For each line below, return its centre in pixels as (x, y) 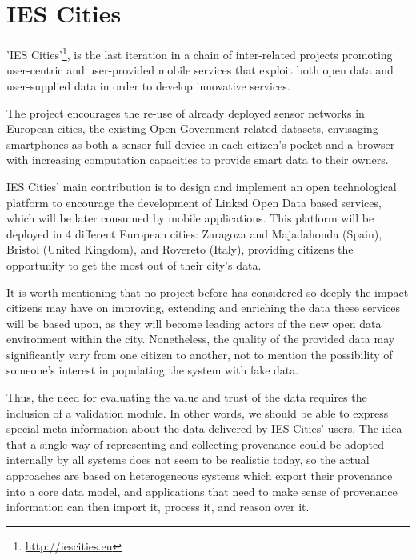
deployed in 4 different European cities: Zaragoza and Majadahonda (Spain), (194, 233)
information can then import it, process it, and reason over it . (158, 507)
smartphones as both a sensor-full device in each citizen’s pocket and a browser (201, 144)
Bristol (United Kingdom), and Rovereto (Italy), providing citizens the (180, 249)
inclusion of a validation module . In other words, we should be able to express (198, 412)
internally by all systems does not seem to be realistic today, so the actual (188, 460)
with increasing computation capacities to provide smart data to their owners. (198, 160)
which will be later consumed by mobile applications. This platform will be (190, 218)
